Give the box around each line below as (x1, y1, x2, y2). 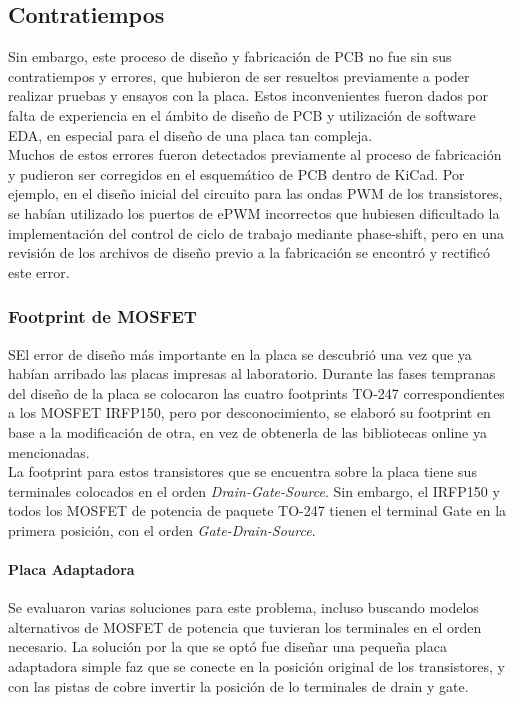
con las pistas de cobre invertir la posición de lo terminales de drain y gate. (8, 675, 469, 696)
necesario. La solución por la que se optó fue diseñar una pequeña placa (8, 636, 447, 657)
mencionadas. (8, 441, 90, 462)
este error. (8, 261, 70, 282)
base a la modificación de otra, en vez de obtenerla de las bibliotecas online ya (8, 421, 487, 442)
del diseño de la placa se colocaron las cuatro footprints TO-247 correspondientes (8, 382, 505, 403)
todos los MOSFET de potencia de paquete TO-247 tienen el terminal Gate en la (8, 500, 507, 521)
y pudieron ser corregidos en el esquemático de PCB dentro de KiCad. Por (8, 163, 465, 184)
